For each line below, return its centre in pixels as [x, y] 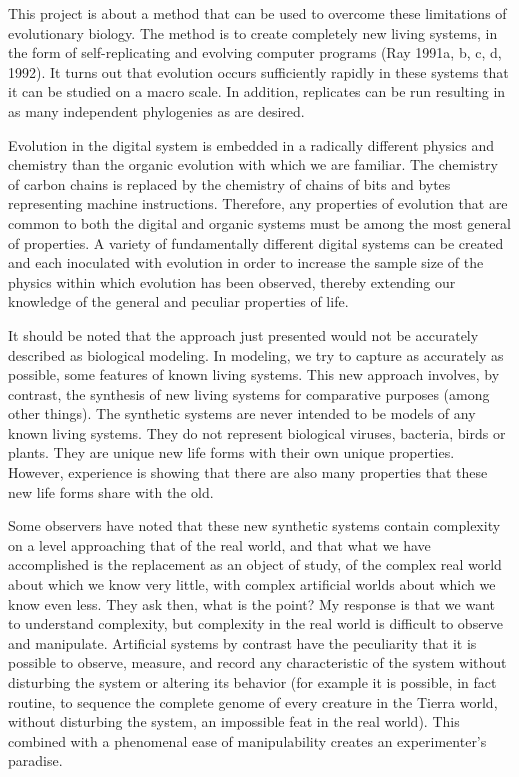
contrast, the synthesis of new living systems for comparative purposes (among [249, 393]
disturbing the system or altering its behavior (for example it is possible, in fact [252, 682]
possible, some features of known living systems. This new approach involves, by [254, 374]
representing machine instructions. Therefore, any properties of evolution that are [258, 203]
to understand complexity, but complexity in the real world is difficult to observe [256, 623]
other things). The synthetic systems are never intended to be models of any [242, 413]
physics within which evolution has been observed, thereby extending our [232, 281]
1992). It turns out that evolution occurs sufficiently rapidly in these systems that [258, 71]
